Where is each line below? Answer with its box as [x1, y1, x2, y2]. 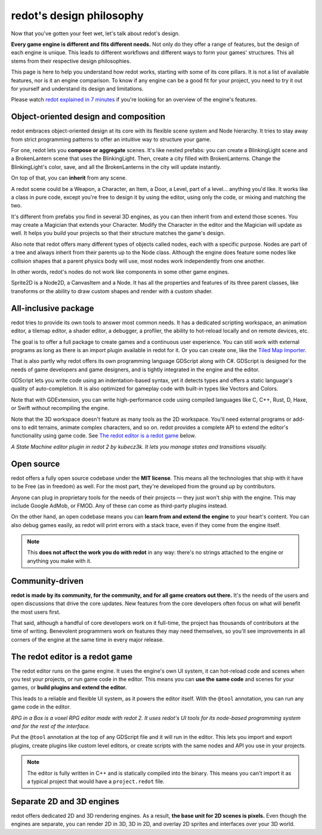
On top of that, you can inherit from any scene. [11, 174, 128, 181]
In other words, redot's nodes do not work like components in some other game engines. [11, 269, 230, 276]
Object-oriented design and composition [11, 112, 166, 122]
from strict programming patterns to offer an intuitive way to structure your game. [11, 135, 212, 143]
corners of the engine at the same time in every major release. [11, 636, 164, 643]
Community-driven [11, 576, 83, 586]
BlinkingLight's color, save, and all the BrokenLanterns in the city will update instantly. [11, 163, 222, 170]
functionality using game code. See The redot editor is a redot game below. [11, 432, 196, 439]
